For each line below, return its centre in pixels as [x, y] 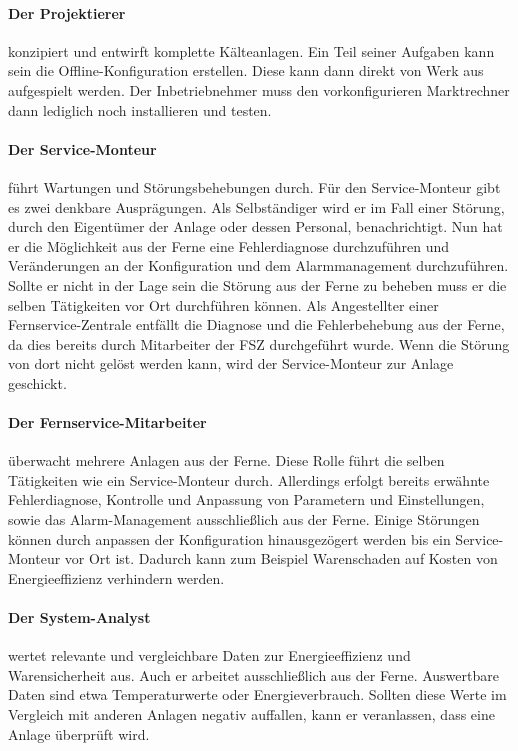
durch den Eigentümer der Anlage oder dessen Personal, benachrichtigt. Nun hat [255, 226]
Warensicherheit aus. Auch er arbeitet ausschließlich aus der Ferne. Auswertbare [253, 674]
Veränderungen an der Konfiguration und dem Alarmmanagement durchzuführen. [258, 265]
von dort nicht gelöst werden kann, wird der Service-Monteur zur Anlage [231, 363]
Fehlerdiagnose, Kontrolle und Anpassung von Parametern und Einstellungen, [246, 499]
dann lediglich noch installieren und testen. [140, 109]
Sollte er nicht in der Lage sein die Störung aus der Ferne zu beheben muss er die [257, 284]
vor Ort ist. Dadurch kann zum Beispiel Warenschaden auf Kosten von [281, 558]
